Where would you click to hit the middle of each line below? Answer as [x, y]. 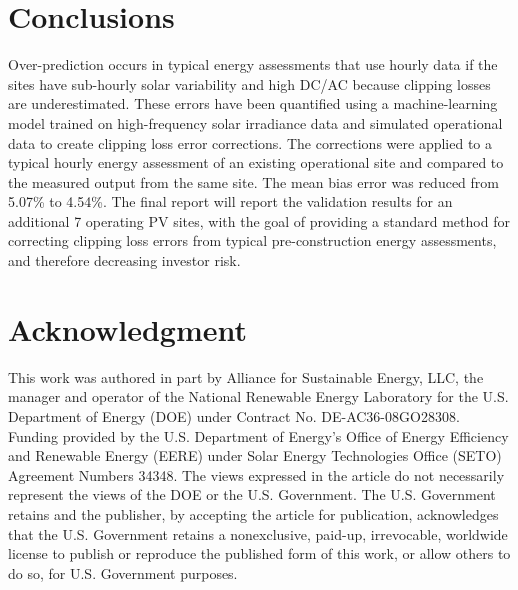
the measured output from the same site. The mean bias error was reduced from [253, 181]
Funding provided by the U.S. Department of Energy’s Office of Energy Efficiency [258, 435]
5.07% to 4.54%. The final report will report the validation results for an [230, 201]
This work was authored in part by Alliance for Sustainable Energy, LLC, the [246, 376]
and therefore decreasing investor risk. [124, 260]
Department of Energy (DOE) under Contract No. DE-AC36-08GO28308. [234, 415]
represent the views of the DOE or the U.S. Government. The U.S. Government [252, 494]
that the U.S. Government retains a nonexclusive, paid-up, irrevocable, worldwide [258, 533]
